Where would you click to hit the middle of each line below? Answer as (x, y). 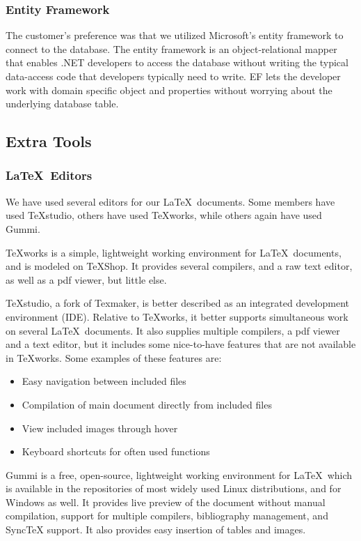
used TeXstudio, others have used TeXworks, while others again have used (164, 215)
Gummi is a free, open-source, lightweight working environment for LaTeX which (179, 474)
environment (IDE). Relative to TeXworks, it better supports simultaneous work (177, 316)
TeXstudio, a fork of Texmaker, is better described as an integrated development (177, 303)
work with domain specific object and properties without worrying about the (169, 90)
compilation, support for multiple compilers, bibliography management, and (167, 516)
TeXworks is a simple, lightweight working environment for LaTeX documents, (174, 252)
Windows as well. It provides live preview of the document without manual (166, 502)
